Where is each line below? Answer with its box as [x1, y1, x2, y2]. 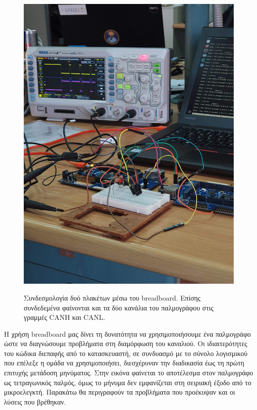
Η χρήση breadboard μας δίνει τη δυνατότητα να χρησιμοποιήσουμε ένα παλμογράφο [4, 328, 251, 339]
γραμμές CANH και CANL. [24, 312, 105, 322]
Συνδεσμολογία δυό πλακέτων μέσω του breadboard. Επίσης [24, 292, 201, 303]
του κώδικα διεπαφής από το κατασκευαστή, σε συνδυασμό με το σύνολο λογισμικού [4, 348, 248, 358]
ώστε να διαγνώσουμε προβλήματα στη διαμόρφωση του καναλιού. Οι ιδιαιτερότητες [4, 338, 248, 349]
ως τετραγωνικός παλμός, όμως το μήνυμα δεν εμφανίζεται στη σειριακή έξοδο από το [4, 377, 252, 387]
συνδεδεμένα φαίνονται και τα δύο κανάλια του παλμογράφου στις [24, 302, 214, 312]
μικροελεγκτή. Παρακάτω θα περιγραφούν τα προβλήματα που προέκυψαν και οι [4, 387, 235, 397]
